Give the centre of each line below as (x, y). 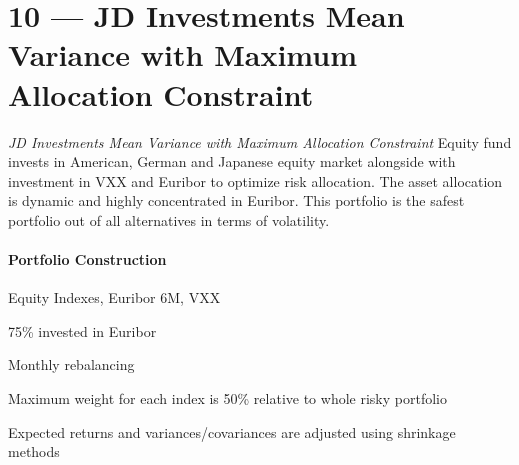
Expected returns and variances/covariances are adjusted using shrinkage (232, 431)
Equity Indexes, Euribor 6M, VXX (114, 297)
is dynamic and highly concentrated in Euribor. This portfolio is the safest (236, 200)
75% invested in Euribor (82, 330)
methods (34, 451)
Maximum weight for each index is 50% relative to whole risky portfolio (227, 398)
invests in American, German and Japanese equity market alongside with (232, 161)
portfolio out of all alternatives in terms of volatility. (169, 219)
